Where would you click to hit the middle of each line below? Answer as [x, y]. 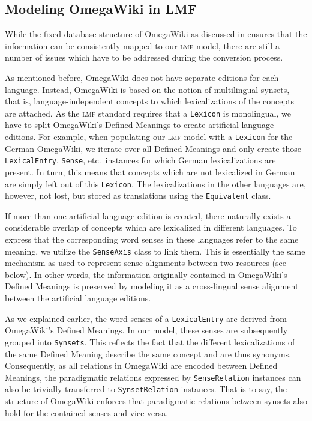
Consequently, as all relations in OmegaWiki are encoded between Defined [141, 365]
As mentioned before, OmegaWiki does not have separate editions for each [142, 77]
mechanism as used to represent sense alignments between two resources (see [146, 263]
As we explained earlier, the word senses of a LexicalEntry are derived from [146, 318]
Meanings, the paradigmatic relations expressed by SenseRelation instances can [153, 377]
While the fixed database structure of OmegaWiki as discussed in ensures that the [156, 34]
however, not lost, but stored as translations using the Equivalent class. [138, 195]
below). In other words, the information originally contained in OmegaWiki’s [146, 274]
